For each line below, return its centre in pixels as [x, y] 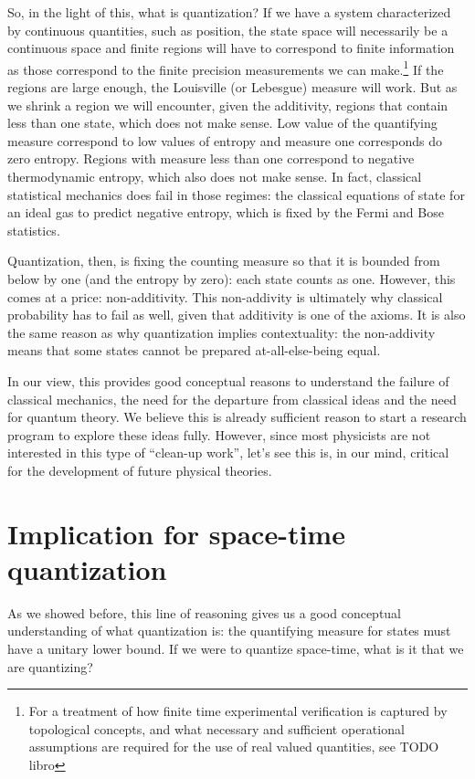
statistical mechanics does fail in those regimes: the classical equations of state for [236, 194]
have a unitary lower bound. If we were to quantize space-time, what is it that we [236, 648]
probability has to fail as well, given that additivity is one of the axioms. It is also [237, 315]
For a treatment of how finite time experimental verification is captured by [238, 711]
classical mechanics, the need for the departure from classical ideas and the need [232, 399]
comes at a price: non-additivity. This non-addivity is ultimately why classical [225, 296]
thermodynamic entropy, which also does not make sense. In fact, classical [215, 176]
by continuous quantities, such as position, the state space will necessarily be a [228, 30]
